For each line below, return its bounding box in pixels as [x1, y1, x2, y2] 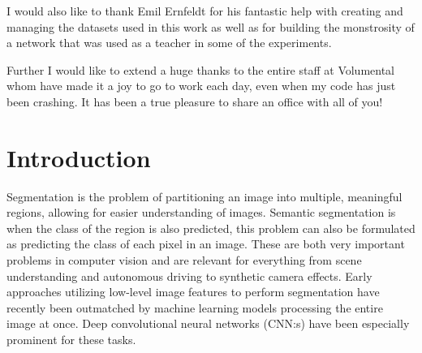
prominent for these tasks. [6, 331, 136, 348]
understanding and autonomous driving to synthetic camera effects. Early [6, 267, 372, 284]
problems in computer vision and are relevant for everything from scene [6, 252, 362, 269]
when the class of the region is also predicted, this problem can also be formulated [6, 219, 416, 236]
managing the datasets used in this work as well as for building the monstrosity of [6, 18, 415, 35]
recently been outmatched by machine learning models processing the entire [6, 299, 383, 316]
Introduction [6, 140, 151, 174]
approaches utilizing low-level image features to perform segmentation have [6, 283, 380, 300]
